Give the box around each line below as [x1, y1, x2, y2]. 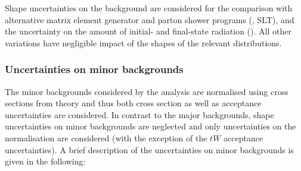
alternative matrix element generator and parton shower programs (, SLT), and [5, 13, 294, 26]
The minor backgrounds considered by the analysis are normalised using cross [5, 85, 288, 97]
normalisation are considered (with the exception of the [5, 131, 207, 144]
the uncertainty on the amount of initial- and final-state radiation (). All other [5, 25, 291, 37]
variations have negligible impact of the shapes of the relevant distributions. [5, 36, 282, 49]
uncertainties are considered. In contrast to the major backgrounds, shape [5, 108, 274, 121]
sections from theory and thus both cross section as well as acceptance [5, 97, 262, 109]
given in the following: [5, 155, 86, 167]
